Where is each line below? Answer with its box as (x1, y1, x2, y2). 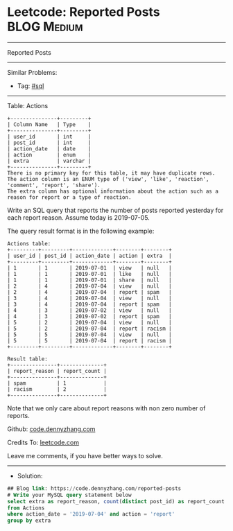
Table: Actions (7, 101, 49, 110)
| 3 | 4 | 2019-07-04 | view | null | (7, 295, 172, 302)
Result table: (7, 355, 49, 363)
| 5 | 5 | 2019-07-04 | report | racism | (7, 337, 172, 344)
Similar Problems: (7, 68, 58, 76)
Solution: (17, 471, 43, 480)
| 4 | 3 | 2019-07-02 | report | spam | (7, 313, 172, 320)
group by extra (7, 517, 51, 524)
